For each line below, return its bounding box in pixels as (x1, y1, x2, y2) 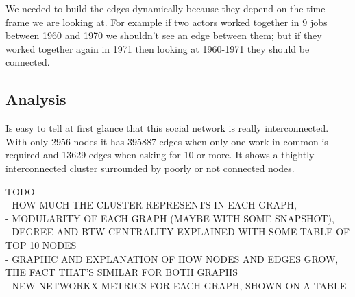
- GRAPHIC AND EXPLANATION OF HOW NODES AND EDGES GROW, (5, 251, 339, 265)
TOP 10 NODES (5, 237, 77, 252)
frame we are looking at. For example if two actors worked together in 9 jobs (5, 14, 328, 29)
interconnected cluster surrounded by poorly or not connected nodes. (5, 161, 295, 175)
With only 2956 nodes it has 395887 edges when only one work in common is (5, 134, 328, 148)
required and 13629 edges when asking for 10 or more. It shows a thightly (5, 147, 315, 162)
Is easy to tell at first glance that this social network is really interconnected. (5, 121, 329, 135)
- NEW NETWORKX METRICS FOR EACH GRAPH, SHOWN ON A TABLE (5, 278, 347, 292)
